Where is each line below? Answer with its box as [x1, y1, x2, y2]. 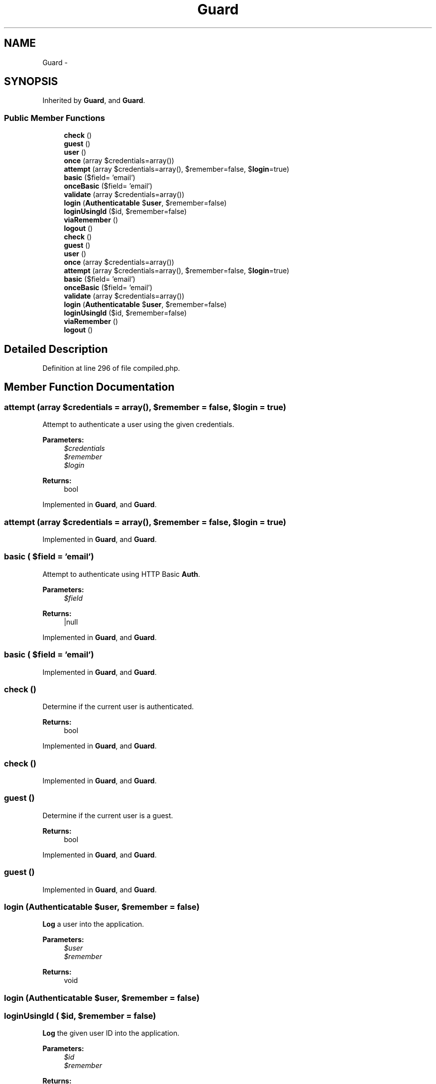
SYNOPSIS [4, 75, 58, 88]
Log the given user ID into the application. [42, 1029, 180, 1038]
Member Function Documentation [4, 381, 175, 394]
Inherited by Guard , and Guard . [42, 96, 145, 105]
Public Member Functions [4, 112, 105, 123]
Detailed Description [4, 342, 108, 355]
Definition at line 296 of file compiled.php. [42, 364, 180, 373]
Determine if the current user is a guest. [42, 811, 173, 820]
